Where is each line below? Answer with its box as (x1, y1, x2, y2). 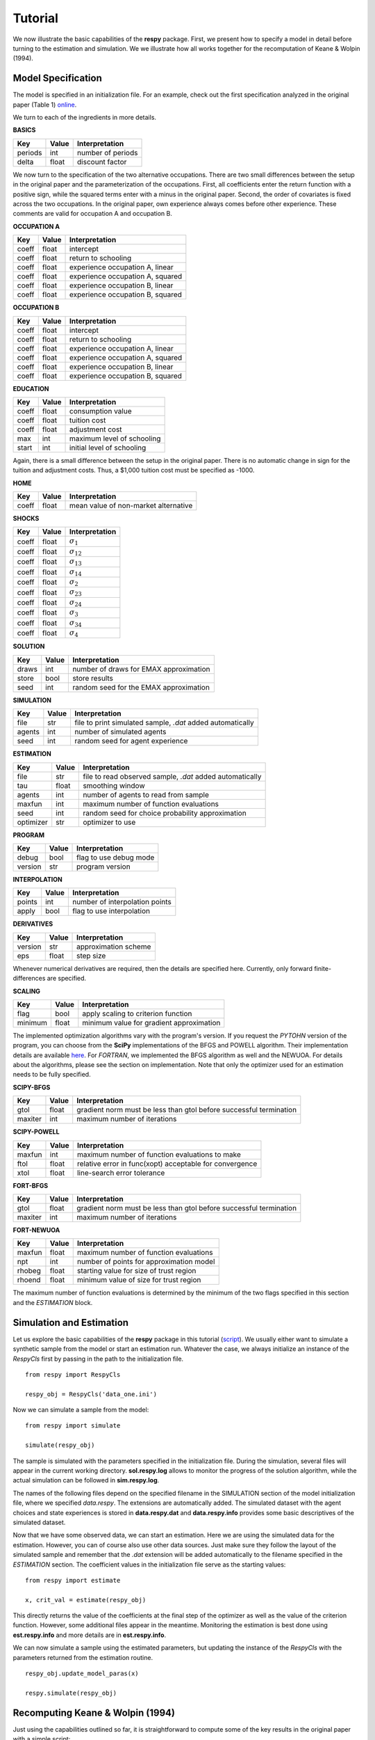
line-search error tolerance (76, 1168, 165, 1178)
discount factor (76, 157, 127, 166)
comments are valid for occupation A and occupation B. (12, 209, 173, 218)
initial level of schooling (69, 443, 147, 452)
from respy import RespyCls (25, 1370, 121, 1378)
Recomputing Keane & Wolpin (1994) (12, 1707, 175, 1718)
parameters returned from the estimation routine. (12, 1653, 153, 1661)
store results (72, 673, 114, 683)
